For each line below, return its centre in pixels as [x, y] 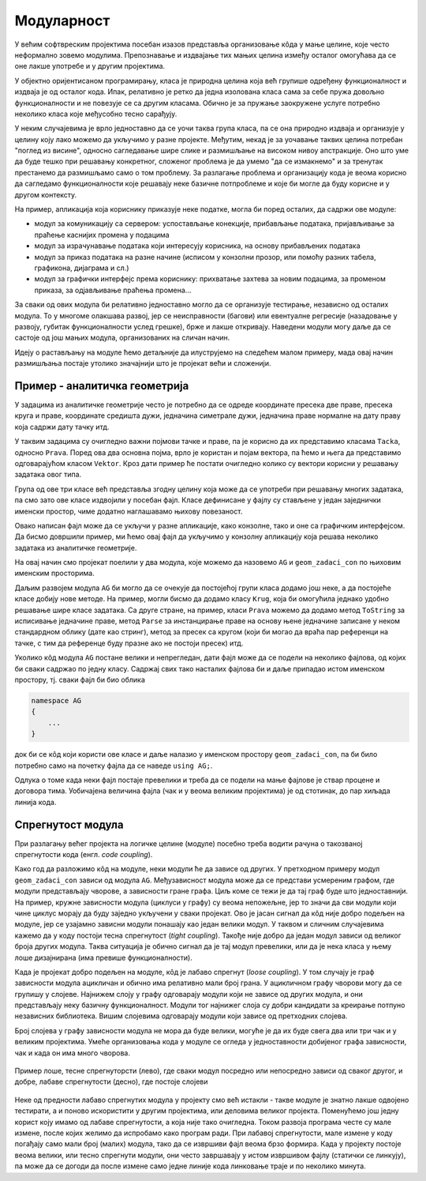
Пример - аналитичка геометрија [102, 386]
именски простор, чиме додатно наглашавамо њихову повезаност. [129, 511]
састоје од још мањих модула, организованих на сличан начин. [122, 338]
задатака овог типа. [48, 475]
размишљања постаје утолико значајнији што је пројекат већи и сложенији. [143, 363]
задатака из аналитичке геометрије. [76, 547]
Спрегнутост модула [69, 824]
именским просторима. [54, 574]
